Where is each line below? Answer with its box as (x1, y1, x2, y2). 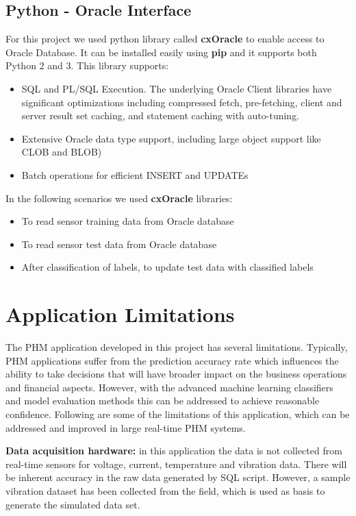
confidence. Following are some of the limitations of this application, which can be (5, 407, 350, 421)
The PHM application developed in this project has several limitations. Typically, (5, 340, 348, 354)
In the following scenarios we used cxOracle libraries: (5, 191, 233, 205)
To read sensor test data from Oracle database (21, 236, 217, 251)
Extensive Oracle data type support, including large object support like (21, 131, 321, 145)
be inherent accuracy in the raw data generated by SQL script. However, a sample (5, 470, 351, 484)
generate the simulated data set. (5, 497, 140, 511)
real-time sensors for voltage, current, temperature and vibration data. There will (5, 456, 347, 471)
